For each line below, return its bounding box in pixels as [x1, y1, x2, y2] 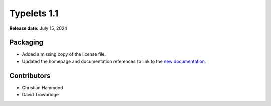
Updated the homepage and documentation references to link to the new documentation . [22, 58, 206, 64]
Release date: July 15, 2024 [9, 25, 68, 31]
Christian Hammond [22, 84, 63, 90]
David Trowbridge [22, 92, 59, 98]
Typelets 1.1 [9, 8, 59, 19]
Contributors [9, 71, 51, 80]
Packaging [9, 38, 44, 47]
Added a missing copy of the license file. [22, 51, 106, 57]
